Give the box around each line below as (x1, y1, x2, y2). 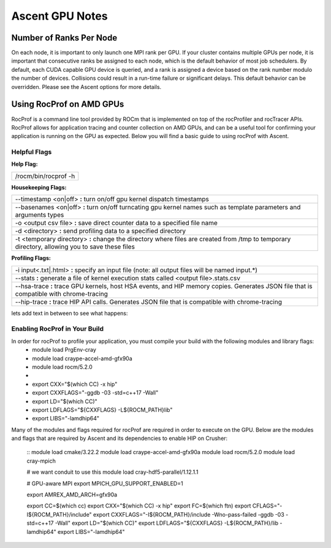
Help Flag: (11, 160, 38, 168)
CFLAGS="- (252, 502, 283, 509)
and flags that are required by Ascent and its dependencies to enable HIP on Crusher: (11, 434, 228, 442)
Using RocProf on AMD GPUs (11, 99, 124, 110)
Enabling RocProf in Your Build (11, 325, 104, 333)
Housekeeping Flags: (11, 183, 67, 191)
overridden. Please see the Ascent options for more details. (11, 83, 162, 90)
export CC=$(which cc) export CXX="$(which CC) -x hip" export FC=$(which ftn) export (26, 502, 251, 509)
